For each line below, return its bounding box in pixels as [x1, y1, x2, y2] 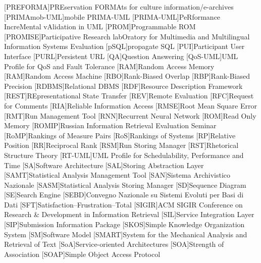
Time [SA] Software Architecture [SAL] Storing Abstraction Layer [4, 160, 204, 170]
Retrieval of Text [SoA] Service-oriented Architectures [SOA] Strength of [4, 239, 224, 249]
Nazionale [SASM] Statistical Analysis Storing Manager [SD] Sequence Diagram [4, 179, 246, 190]
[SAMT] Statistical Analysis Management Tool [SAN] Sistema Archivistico [4, 170, 231, 180]
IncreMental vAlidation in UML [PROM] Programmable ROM [4, 21, 196, 32]
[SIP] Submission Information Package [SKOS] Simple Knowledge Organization [4, 219, 245, 230]
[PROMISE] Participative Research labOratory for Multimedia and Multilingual [4, 31, 250, 41]
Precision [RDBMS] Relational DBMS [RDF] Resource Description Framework [4, 80, 243, 91]
